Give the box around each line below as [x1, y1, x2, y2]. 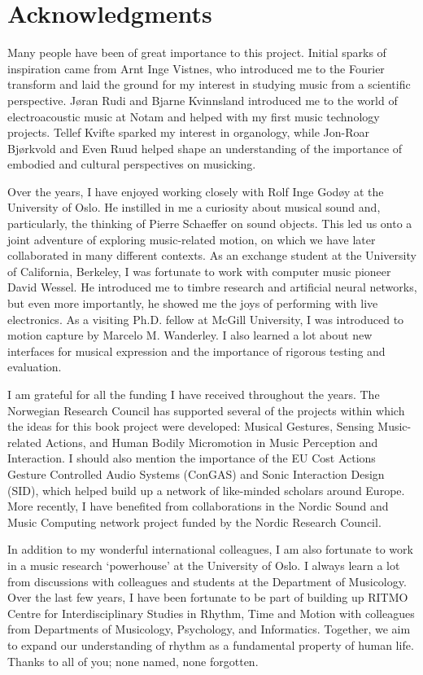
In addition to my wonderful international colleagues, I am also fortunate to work [7, 541, 413, 558]
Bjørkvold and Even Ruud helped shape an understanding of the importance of [7, 139, 403, 156]
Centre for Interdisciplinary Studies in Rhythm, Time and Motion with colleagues [7, 604, 415, 621]
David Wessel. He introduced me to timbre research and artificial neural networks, [7, 278, 417, 296]
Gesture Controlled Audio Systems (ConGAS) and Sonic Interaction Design [7, 465, 385, 482]
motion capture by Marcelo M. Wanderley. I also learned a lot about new [7, 327, 373, 344]
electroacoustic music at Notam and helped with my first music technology [7, 107, 380, 125]
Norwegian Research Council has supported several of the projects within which [7, 401, 405, 419]
